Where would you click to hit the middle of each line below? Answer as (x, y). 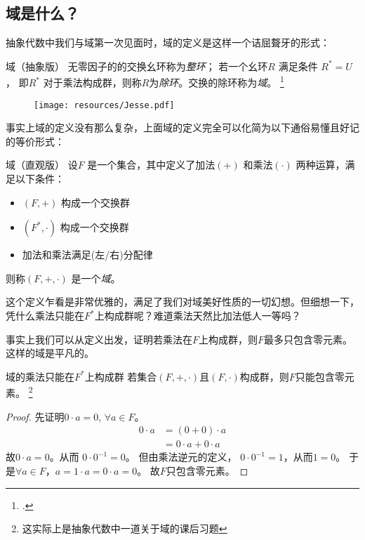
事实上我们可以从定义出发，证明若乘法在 (99, 339)
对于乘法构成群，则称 (92, 83)
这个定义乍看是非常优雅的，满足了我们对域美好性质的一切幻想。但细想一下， (182, 302)
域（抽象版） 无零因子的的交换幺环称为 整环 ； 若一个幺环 (137, 66)
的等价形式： (35, 141)
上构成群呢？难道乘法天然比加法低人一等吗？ (198, 316)
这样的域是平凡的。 (50, 353)
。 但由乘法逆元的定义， (181, 457)
